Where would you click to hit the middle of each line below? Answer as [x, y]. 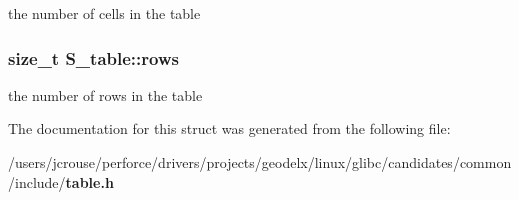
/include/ [37, 181]
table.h [89, 181]
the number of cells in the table [104, 13]
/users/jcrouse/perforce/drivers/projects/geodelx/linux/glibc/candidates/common [260, 162]
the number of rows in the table [105, 94]
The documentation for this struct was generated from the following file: [229, 128]
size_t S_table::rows [93, 57]
